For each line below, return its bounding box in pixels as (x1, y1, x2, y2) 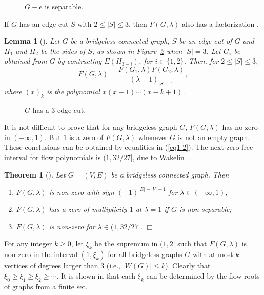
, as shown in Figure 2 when (92, 45, 182, 56)
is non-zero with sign (49, 186, 114, 197)
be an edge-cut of (179, 35, 232, 46)
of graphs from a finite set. (4, 281, 88, 291)
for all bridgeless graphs (108, 249, 182, 260)
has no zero (222, 122, 258, 132)
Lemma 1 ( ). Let (4, 35, 60, 46)
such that (177, 238, 207, 249)
